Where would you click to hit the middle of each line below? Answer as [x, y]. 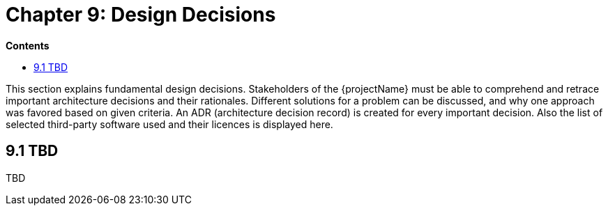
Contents [28, 45]
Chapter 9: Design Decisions [141, 15]
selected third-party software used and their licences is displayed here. [169, 124]
